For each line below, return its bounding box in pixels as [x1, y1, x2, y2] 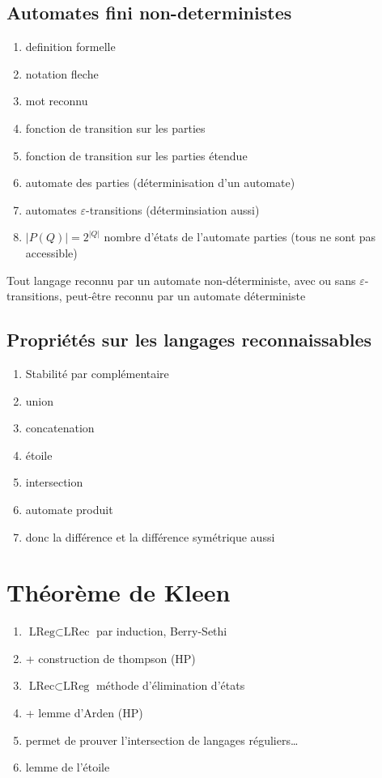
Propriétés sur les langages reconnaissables [6, 327, 372, 352]
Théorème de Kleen [6, 576, 231, 609]
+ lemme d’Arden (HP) [25, 704, 143, 721]
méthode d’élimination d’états [95, 677, 245, 694]
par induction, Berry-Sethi [95, 623, 227, 640]
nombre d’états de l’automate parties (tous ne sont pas [104, 228, 376, 245]
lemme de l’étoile [25, 759, 110, 776]
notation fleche [25, 65, 99, 82]
